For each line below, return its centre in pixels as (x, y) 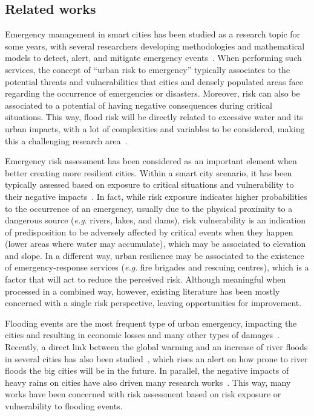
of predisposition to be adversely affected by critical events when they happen (149, 232)
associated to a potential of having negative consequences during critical (139, 105)
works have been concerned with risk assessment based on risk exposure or (143, 394)
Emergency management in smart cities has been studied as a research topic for (153, 34)
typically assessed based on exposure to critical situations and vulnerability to (149, 184)
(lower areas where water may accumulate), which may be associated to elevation (155, 244)
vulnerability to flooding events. (64, 406)
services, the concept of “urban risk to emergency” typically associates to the (148, 69)
